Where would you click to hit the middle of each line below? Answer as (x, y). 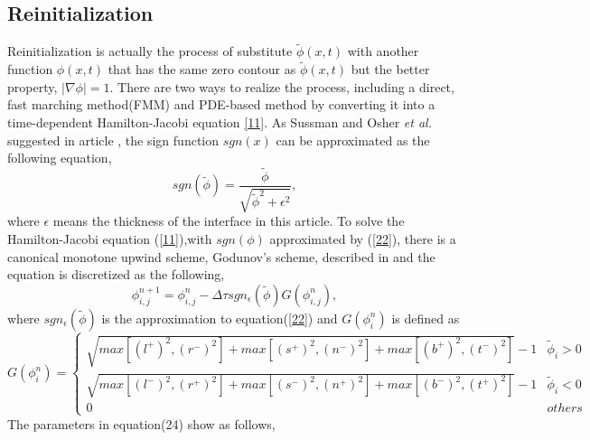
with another (383, 51)
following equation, (60, 158)
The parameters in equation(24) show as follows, (141, 423)
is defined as (426, 318)
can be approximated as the (353, 140)
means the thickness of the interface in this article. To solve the (229, 221)
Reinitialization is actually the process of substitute (150, 51)
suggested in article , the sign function (113, 140)
